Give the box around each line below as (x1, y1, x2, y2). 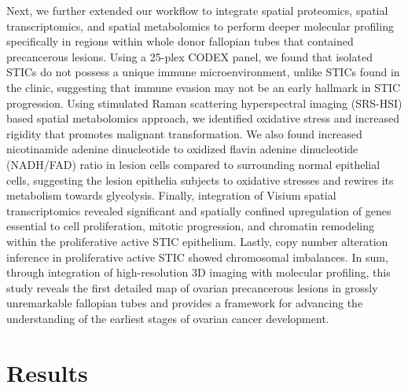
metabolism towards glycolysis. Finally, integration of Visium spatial (6, 187, 336, 204)
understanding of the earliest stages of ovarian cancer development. (6, 310, 329, 326)
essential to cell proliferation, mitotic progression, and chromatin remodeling (6, 218, 375, 234)
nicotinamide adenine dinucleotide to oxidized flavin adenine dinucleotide (6, 141, 358, 157)
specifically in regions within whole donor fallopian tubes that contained (6, 33, 354, 50)
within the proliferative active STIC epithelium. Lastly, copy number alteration (6, 233, 388, 249)
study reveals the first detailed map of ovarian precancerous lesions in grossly (6, 279, 378, 295)
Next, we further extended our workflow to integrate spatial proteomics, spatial (6, 2, 388, 18)
